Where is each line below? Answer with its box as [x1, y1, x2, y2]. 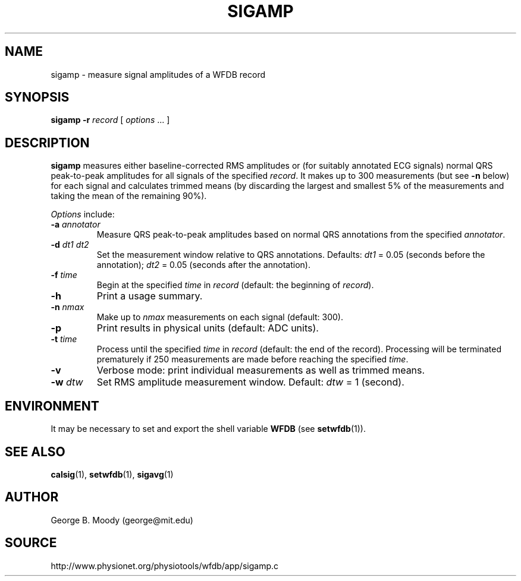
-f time [51, 270, 77, 280]
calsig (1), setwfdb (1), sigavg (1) [51, 469, 174, 479]
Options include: [51, 209, 115, 220]
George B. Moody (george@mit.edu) [51, 514, 193, 525]
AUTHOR [5, 490, 59, 505]
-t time [51, 334, 77, 345]
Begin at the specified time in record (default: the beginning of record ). [96, 280, 374, 290]
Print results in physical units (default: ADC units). [96, 322, 319, 334]
